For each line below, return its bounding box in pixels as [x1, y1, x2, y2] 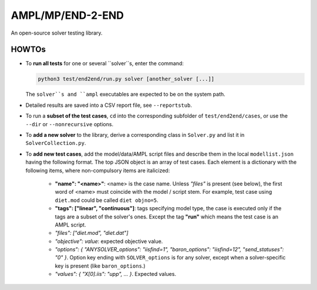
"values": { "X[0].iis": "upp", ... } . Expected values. [55, 271, 176, 278]
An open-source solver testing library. [11, 29, 103, 36]
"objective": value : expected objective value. [55, 238, 163, 245]
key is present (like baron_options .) [55, 262, 146, 269]
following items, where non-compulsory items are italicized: [25, 167, 170, 174]
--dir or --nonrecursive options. [25, 120, 114, 127]
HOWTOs [11, 45, 46, 55]
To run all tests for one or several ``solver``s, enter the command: [25, 60, 184, 67]
